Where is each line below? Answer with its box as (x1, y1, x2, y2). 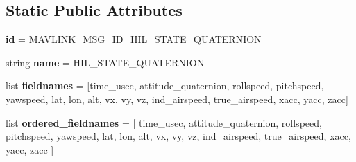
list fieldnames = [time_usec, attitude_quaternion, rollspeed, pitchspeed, (6, 78, 324, 93)
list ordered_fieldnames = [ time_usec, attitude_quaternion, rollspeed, (6, 115, 322, 129)
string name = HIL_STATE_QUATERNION (6, 55, 205, 69)
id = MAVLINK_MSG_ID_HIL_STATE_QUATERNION (6, 32, 262, 46)
